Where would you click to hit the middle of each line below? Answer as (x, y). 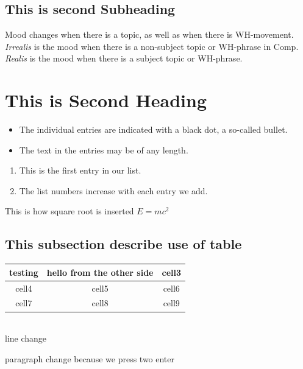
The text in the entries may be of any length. (104, 149)
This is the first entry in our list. (80, 170)
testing (24, 272)
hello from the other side (100, 272)
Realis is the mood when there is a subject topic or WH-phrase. (124, 58)
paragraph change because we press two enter (90, 358)
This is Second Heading (106, 100)
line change (26, 338)
